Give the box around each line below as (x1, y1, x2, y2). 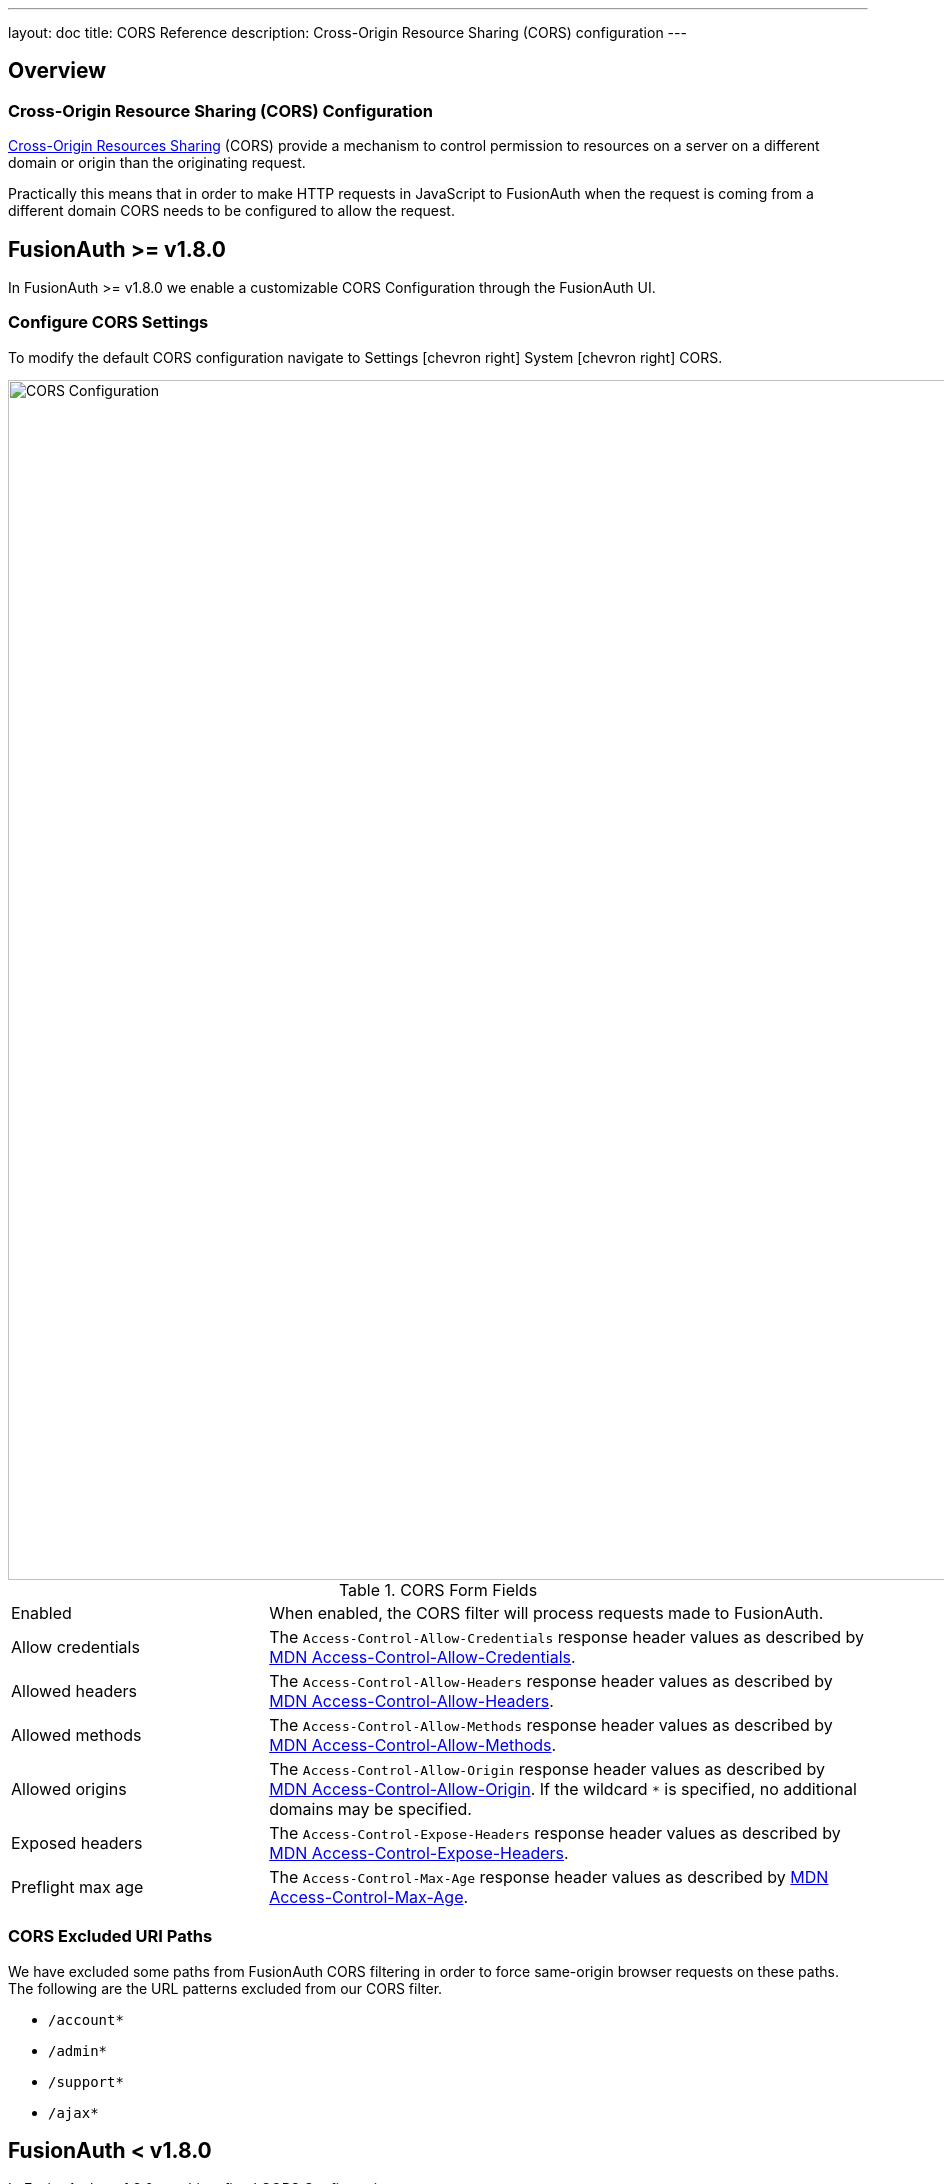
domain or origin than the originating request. (8, 154, 306, 172)
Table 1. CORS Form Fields (338, 1579, 538, 1600)
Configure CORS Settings (8, 312, 209, 333)
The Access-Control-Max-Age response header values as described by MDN (269, 1866, 829, 1887)
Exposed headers (11, 1832, 143, 1853)
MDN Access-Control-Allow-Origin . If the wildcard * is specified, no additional (269, 1778, 857, 1799)
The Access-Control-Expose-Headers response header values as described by (269, 1822, 841, 1843)
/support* (48, 2073, 124, 2090)
